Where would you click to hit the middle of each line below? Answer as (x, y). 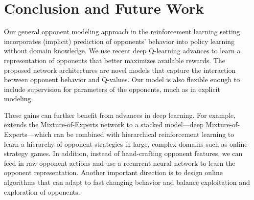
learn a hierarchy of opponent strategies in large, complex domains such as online (126, 144)
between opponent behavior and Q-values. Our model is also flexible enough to (122, 79)
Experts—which (28, 134)
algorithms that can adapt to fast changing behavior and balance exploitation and (127, 182)
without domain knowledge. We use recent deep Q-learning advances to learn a (122, 51)
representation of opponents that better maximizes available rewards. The (115, 60)
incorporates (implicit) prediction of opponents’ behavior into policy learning (119, 41)
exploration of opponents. (42, 191)
